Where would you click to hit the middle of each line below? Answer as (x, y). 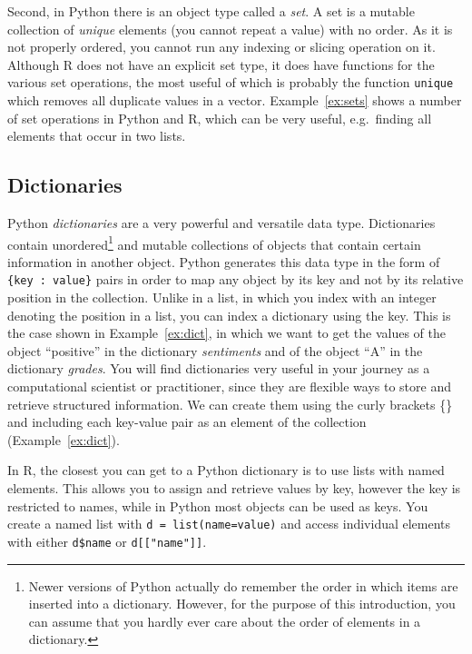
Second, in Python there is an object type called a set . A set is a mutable (211, 11)
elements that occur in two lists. (97, 136)
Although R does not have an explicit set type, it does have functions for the (221, 64)
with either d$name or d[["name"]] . (107, 541)
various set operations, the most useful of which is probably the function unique (231, 82)
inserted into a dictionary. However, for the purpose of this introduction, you (242, 604)
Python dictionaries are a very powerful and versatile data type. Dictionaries (221, 223)
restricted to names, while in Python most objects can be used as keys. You (218, 505)
